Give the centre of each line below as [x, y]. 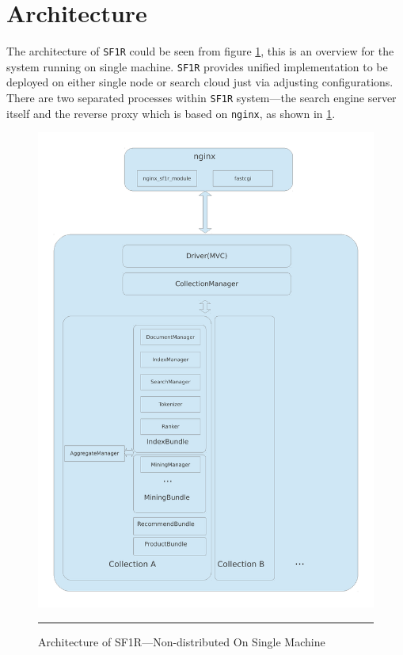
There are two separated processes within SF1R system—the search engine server [201, 98]
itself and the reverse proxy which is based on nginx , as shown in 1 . [171, 113]
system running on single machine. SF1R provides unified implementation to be [197, 66]
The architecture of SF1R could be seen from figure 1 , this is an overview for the [200, 51]
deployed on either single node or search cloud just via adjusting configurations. [200, 82]
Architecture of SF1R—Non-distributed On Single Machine [182, 641]
